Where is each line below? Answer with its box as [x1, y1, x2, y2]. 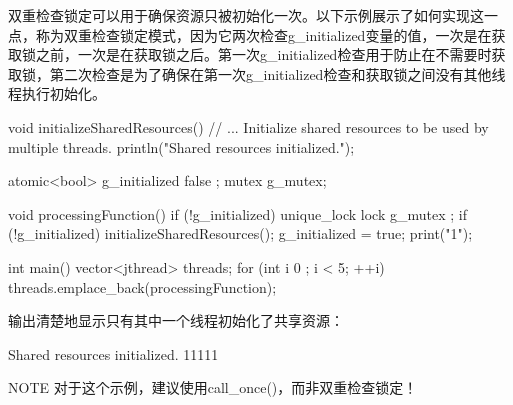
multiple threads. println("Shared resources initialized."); [8, 136, 355, 157]
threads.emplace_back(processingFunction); [8, 276, 277, 297]
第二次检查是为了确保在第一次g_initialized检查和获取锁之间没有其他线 [49, 63, 506, 84]
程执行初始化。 [8, 83, 106, 104]
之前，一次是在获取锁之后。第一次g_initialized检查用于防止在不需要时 [35, 44, 492, 65]
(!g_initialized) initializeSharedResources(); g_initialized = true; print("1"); [8, 223, 473, 244]
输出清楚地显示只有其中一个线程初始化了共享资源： [8, 310, 344, 331]
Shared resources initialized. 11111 [8, 343, 219, 364]
